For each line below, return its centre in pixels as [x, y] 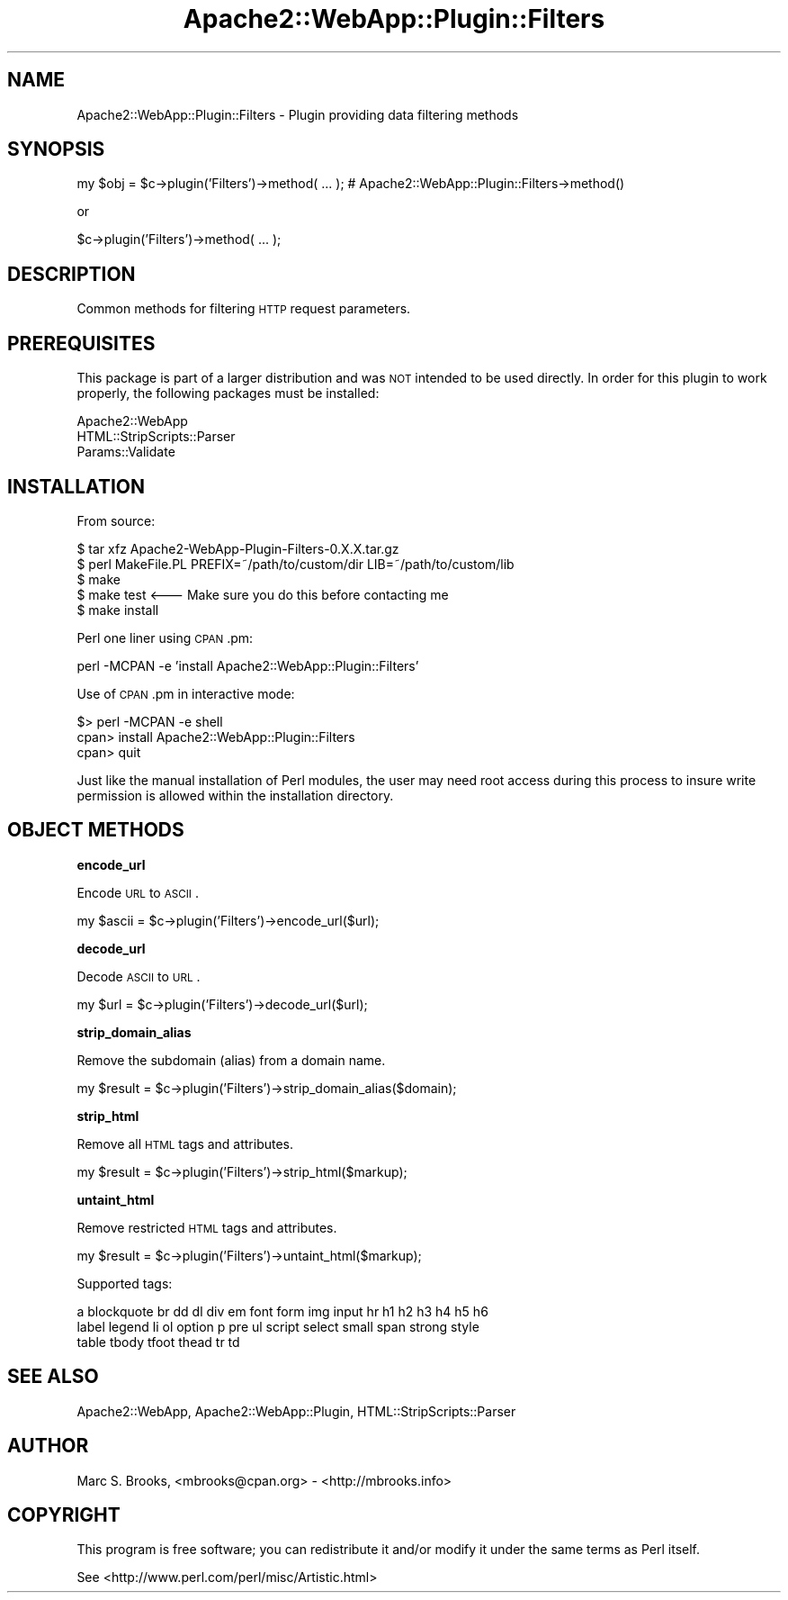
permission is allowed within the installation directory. [235, 795]
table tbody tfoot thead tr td [158, 1342]
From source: [116, 520]
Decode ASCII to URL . [139, 976]
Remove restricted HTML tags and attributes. [207, 1227]
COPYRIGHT [64, 1514]
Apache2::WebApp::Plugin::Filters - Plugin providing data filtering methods [298, 114]
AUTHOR [48, 1446]
